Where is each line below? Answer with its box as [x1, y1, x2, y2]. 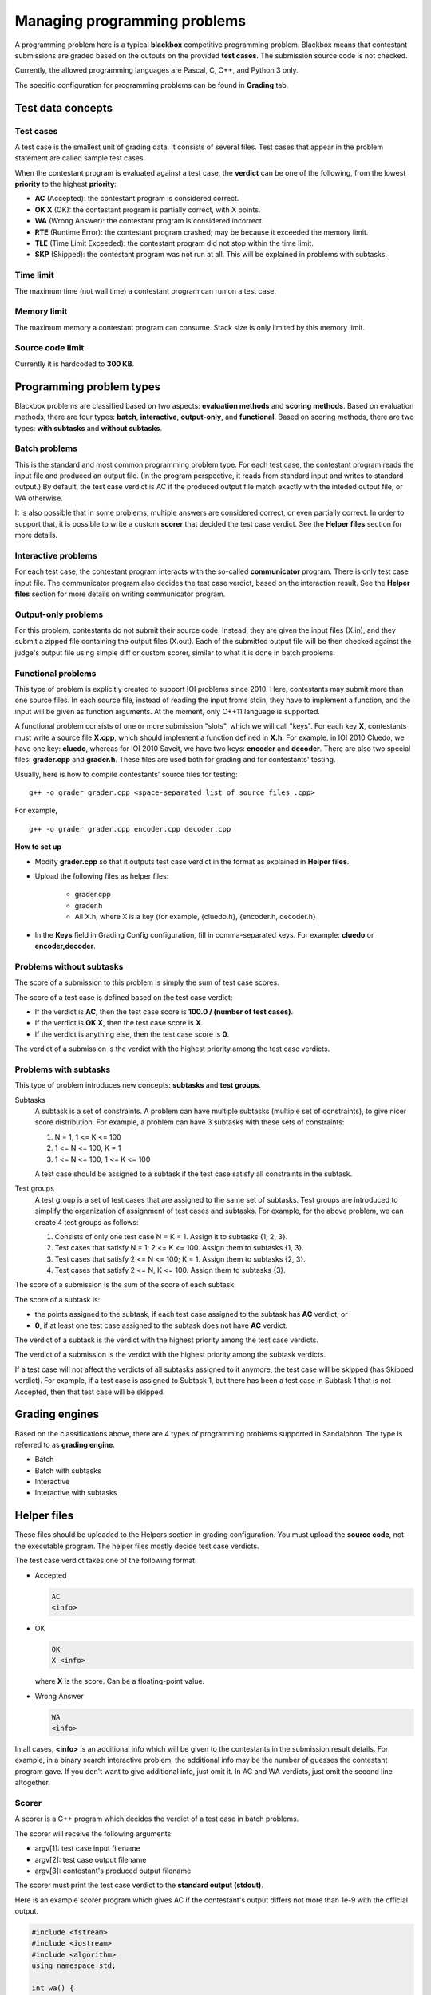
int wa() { [31, 1984, 74, 1993]
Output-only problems [14, 609, 104, 620]
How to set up [14, 842, 62, 851]
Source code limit [14, 342, 85, 354]
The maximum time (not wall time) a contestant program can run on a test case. [14, 286, 277, 295]
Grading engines [14, 1408, 100, 1421]
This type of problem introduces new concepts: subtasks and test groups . [14, 1080, 262, 1090]
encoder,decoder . [34, 942, 96, 950]
